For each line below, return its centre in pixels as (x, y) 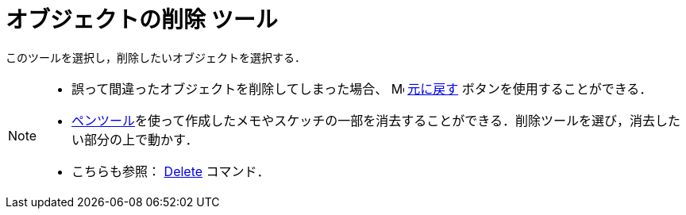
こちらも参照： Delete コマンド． (171, 171)
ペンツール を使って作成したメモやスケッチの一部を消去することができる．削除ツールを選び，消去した (376, 120)
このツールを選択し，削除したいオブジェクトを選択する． (156, 57)
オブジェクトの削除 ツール (142, 20)
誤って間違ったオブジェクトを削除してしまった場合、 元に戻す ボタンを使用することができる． (362, 88)
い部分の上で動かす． (135, 139)
